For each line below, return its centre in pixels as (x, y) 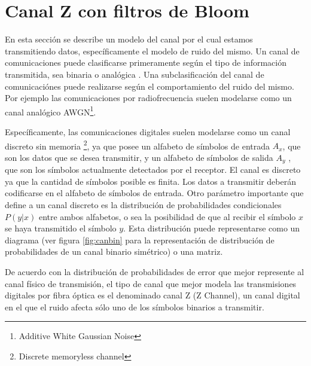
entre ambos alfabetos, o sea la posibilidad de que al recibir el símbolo (167, 216)
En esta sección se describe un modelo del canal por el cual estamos (129, 39)
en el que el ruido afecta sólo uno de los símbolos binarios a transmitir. (135, 306)
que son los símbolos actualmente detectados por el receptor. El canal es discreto (153, 170)
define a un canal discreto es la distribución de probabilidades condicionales (143, 205)
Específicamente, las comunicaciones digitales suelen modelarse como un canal (148, 131)
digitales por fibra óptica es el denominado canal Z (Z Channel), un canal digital (153, 295)
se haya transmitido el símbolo (61, 228)
